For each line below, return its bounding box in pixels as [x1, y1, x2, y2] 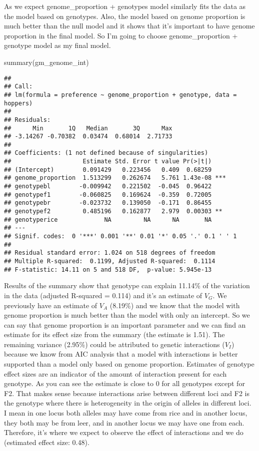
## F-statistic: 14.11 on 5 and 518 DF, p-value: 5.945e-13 [4, 266, 212, 273]
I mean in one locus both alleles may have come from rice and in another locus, [4, 408, 247, 418]
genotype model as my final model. [4, 40, 111, 50]
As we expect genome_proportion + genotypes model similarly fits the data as [4, 1, 246, 11]
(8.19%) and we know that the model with [109, 300, 240, 310]
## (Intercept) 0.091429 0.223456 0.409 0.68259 [4, 166, 212, 173]
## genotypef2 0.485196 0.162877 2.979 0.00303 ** [4, 208, 222, 215]
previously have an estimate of [4, 300, 97, 310]
